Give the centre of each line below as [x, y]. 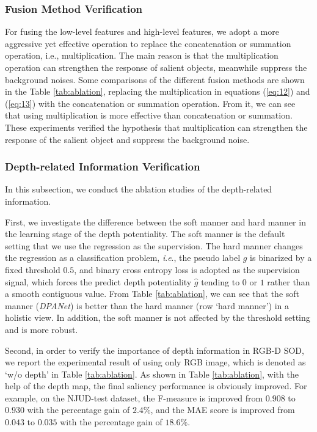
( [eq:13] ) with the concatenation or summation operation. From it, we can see [150, 103]
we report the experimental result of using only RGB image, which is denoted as [155, 362]
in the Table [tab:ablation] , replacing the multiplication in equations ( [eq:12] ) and [158, 91]
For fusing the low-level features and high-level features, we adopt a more [142, 31]
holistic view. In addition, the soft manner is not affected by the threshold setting [158, 317]
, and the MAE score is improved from [223, 410]
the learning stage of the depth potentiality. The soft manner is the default [145, 234]
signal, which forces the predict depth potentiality [98, 281]
